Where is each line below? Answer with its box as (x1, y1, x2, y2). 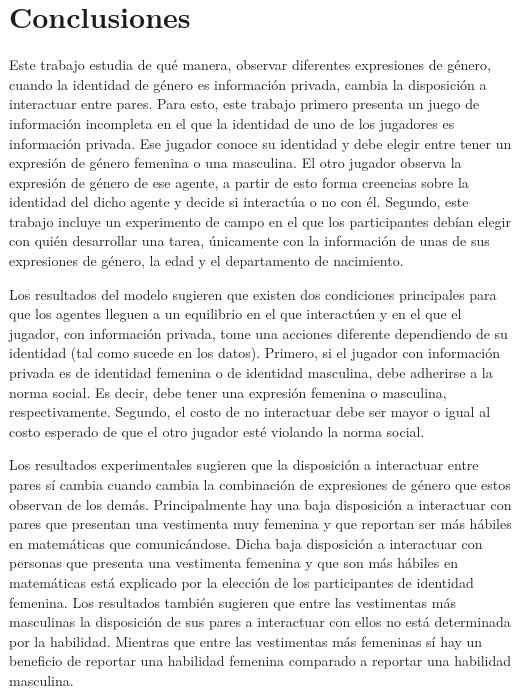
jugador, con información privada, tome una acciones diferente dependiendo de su (9, 322, 508, 343)
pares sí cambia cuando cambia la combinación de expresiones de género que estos (9, 474, 511, 494)
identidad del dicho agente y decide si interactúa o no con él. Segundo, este (9, 191, 469, 212)
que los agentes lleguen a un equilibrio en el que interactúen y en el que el (9, 303, 462, 324)
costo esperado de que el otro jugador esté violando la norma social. (9, 420, 425, 441)
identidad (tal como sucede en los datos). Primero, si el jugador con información (9, 342, 501, 363)
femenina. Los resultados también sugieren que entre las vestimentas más (9, 591, 456, 612)
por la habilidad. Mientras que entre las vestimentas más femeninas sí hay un (9, 630, 483, 651)
